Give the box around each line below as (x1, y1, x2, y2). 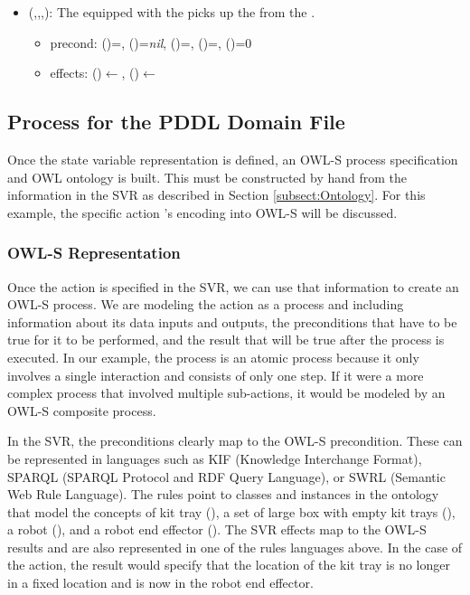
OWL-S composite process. (7, 401, 156, 420)
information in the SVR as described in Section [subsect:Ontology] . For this (7, 185, 426, 204)
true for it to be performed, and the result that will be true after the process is (7, 330, 445, 349)
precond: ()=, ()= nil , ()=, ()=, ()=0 (50, 33, 252, 52)
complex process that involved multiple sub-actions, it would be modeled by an (7, 383, 446, 402)
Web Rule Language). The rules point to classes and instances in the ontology (7, 485, 439, 504)
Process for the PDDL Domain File (7, 108, 345, 136)
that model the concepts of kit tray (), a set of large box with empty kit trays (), (7, 502, 456, 521)
